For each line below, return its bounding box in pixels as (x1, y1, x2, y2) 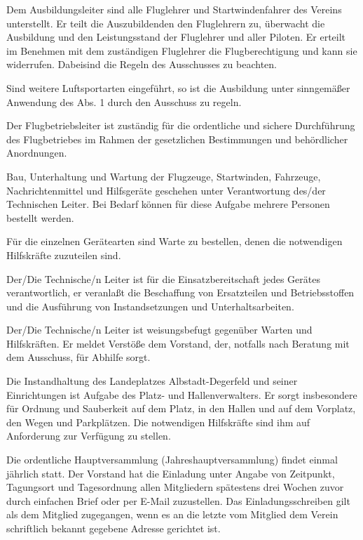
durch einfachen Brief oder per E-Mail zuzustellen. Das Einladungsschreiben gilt (6, 493, 350, 508)
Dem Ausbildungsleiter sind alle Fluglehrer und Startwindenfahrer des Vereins (6, 2, 342, 16)
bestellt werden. (6, 210, 74, 225)
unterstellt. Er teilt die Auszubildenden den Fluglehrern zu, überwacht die (6, 15, 325, 30)
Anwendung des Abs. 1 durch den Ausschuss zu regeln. (6, 94, 242, 109)
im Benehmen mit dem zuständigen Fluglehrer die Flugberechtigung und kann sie (6, 43, 357, 58)
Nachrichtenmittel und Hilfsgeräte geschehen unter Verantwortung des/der (6, 183, 326, 197)
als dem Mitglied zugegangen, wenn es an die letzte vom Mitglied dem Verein (6, 507, 338, 522)
